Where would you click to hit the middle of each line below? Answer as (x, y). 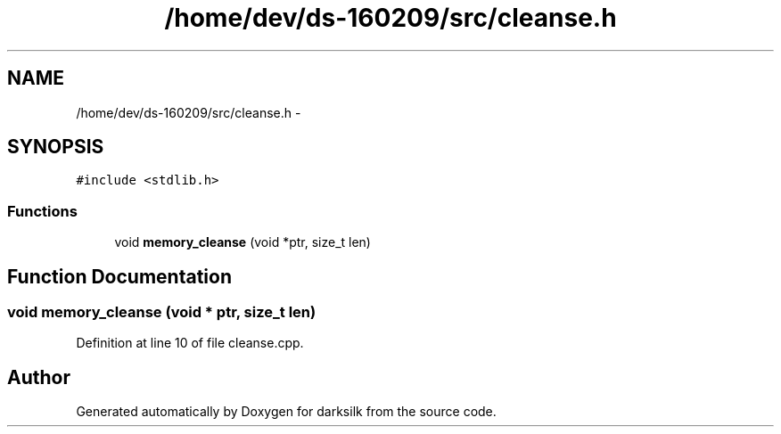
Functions (42, 211)
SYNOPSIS (56, 147)
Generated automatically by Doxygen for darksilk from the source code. (286, 412)
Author (39, 377)
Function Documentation (119, 276)
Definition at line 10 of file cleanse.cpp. (190, 343)
